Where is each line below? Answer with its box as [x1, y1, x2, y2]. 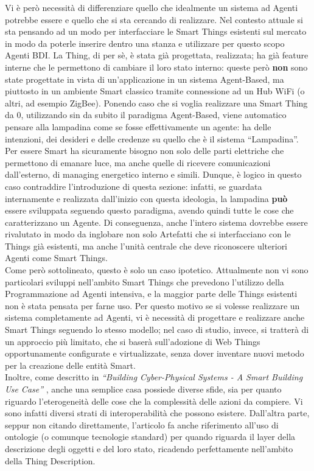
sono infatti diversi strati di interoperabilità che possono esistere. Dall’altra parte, [5, 406, 310, 419]
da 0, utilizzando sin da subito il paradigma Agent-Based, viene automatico [5, 108, 287, 121]
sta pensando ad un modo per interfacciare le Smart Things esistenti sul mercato [5, 25, 307, 38]
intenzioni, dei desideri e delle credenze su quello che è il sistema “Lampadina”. [5, 132, 299, 145]
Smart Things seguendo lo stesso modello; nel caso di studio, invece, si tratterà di [5, 323, 309, 336]
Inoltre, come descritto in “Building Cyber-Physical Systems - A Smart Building [5, 371, 303, 383]
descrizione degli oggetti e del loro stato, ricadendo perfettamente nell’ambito [5, 442, 293, 455]
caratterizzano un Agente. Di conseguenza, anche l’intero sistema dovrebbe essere [5, 215, 308, 228]
